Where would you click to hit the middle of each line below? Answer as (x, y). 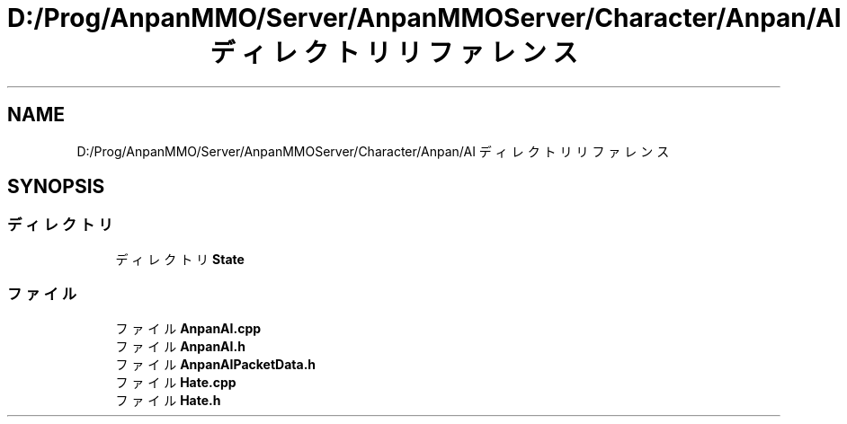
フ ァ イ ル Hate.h (168, 400)
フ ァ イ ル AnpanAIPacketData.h (216, 364)
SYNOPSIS (56, 187)
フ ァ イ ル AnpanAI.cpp (188, 328)
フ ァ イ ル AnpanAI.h (180, 346)
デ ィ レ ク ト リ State (180, 259)
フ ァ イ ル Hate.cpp (176, 382)
